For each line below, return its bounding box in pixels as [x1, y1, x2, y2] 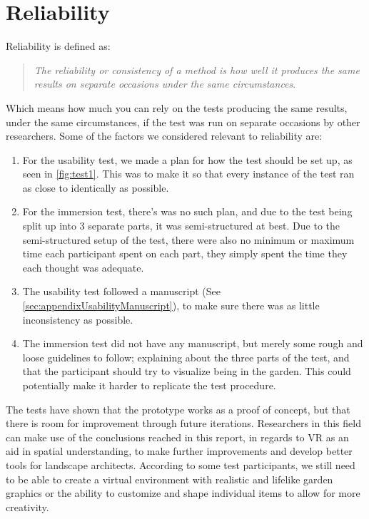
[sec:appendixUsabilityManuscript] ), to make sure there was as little [22, 298, 320, 313]
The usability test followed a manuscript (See [22, 284, 221, 299]
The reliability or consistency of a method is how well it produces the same [34, 62, 360, 77]
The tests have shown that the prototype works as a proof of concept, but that [6, 401, 350, 416]
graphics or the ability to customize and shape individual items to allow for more [6, 485, 360, 500]
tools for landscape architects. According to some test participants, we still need [6, 457, 355, 472]
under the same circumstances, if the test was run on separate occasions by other [6, 114, 360, 129]
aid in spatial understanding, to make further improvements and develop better [6, 443, 353, 458]
